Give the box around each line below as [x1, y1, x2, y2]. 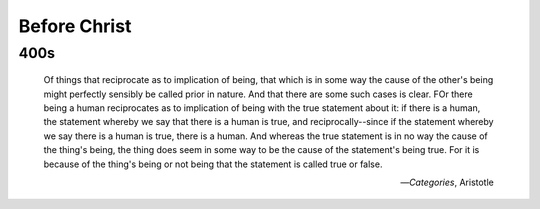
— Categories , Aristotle [400, 176, 494, 188]
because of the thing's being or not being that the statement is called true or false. [43, 158, 383, 170]
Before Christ [18, 15, 132, 37]
